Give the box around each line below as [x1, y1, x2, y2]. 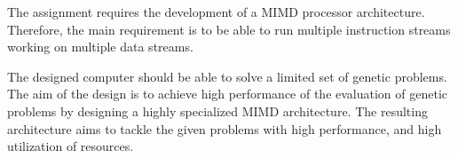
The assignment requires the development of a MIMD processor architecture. [7, 3, 425, 20]
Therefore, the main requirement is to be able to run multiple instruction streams [7, 20, 451, 38]
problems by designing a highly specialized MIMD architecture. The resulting [7, 101, 428, 120]
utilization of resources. [7, 137, 134, 155]
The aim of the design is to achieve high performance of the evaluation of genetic [7, 84, 448, 103]
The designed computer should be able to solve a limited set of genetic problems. [7, 67, 447, 85]
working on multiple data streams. [7, 37, 193, 56]
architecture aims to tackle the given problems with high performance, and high [7, 119, 442, 138]
